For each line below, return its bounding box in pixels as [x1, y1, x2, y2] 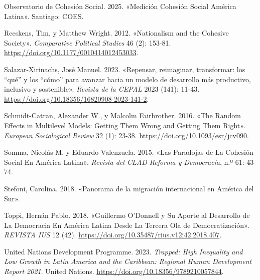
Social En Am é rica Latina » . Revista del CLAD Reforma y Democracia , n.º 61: [4, 156, 244, 167]
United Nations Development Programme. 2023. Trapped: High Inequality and [4, 246, 243, 256]
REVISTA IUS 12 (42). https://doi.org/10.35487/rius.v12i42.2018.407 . [4, 229, 222, 240]
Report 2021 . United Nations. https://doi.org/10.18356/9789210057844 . [4, 266, 224, 276]
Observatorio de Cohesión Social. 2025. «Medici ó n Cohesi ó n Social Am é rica [4, 1, 236, 11]
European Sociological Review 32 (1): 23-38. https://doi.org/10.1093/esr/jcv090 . [4, 130, 249, 140]
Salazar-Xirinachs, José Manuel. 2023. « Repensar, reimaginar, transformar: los [4, 64, 245, 74]
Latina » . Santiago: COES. [4, 11, 84, 21]
